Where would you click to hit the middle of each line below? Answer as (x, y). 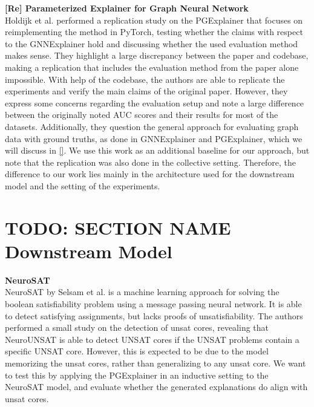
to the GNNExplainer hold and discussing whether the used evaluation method (152, 43)
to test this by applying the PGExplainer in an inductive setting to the (137, 375)
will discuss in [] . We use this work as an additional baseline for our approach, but (157, 150)
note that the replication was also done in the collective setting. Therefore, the (150, 162)
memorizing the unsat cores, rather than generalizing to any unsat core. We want (155, 363)
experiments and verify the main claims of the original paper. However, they (146, 91)
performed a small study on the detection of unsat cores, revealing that (137, 327)
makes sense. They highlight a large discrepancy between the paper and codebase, (157, 55)
